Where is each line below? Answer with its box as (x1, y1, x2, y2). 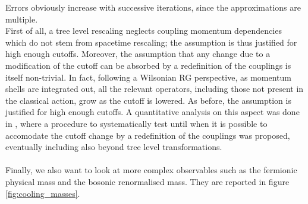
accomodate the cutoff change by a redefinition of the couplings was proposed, (5, 129, 290, 141)
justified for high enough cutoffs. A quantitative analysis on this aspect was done (5, 106, 300, 118)
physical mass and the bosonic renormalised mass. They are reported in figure (5, 175, 290, 187)
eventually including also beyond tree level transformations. (5, 141, 222, 153)
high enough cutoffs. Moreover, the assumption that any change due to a (5, 47, 271, 60)
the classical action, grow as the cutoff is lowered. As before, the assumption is (5, 94, 291, 106)
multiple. (5, 12, 38, 25)
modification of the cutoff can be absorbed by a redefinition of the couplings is (5, 59, 291, 71)
